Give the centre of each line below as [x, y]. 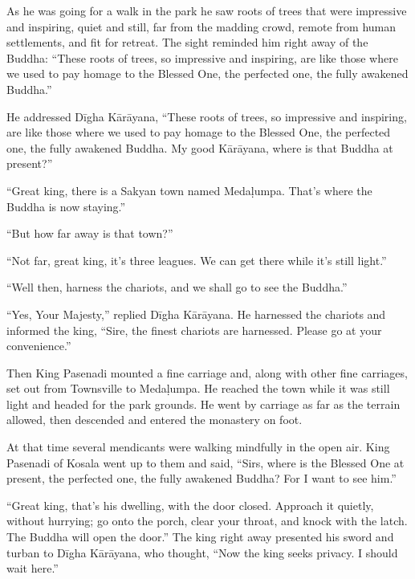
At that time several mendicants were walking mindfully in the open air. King [198, 447]
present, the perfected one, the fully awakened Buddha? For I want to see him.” [201, 478]
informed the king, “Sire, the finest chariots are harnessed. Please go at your [194, 330]
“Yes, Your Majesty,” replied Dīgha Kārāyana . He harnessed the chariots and [196, 314]
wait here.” [33, 568]
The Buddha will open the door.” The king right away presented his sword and [200, 537]
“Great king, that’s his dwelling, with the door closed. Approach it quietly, [190, 505]
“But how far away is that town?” [90, 233]
